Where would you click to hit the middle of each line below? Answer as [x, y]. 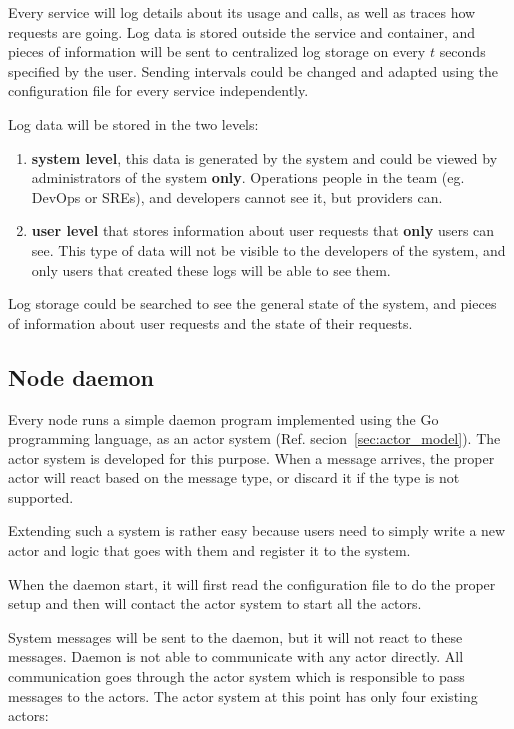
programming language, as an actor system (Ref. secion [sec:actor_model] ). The [254, 438]
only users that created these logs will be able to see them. [211, 269]
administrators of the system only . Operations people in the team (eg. [248, 177]
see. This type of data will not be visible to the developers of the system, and [268, 249]
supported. [41, 496]
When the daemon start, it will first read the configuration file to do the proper [252, 583]
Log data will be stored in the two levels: [133, 123]
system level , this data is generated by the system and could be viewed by [264, 157]
